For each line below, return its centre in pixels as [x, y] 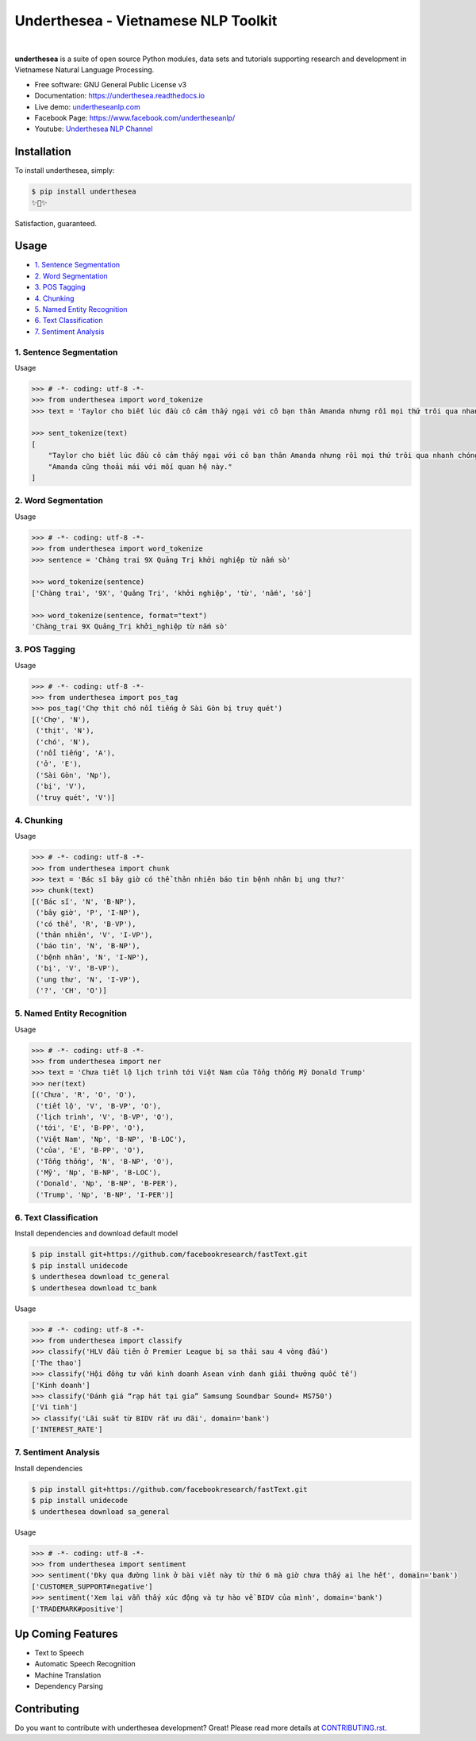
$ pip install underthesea [84, 192]
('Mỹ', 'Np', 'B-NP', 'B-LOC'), [99, 1172]
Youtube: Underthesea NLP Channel [94, 129]
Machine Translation [68, 1675]
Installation [43, 152]
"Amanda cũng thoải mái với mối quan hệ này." [140, 467]
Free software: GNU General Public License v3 [111, 84]
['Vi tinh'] [55, 1407]
